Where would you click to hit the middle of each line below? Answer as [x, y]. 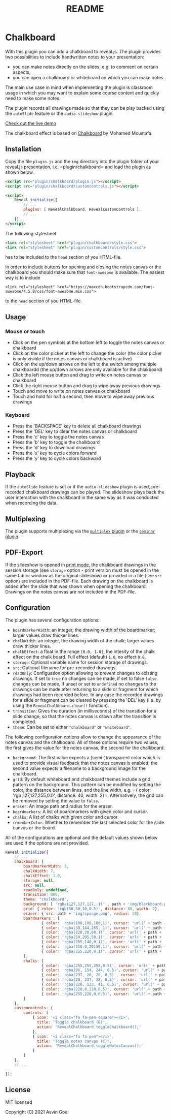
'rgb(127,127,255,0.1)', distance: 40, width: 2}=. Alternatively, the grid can [88, 795]
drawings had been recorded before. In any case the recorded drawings [88, 695]
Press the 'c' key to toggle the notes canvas [58, 437]
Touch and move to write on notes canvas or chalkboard [71, 391]
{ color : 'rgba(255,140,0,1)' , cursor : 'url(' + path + [101, 942]
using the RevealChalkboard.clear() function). [61, 705]
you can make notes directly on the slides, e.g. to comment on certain [85, 67]
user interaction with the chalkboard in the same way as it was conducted [82, 497]
